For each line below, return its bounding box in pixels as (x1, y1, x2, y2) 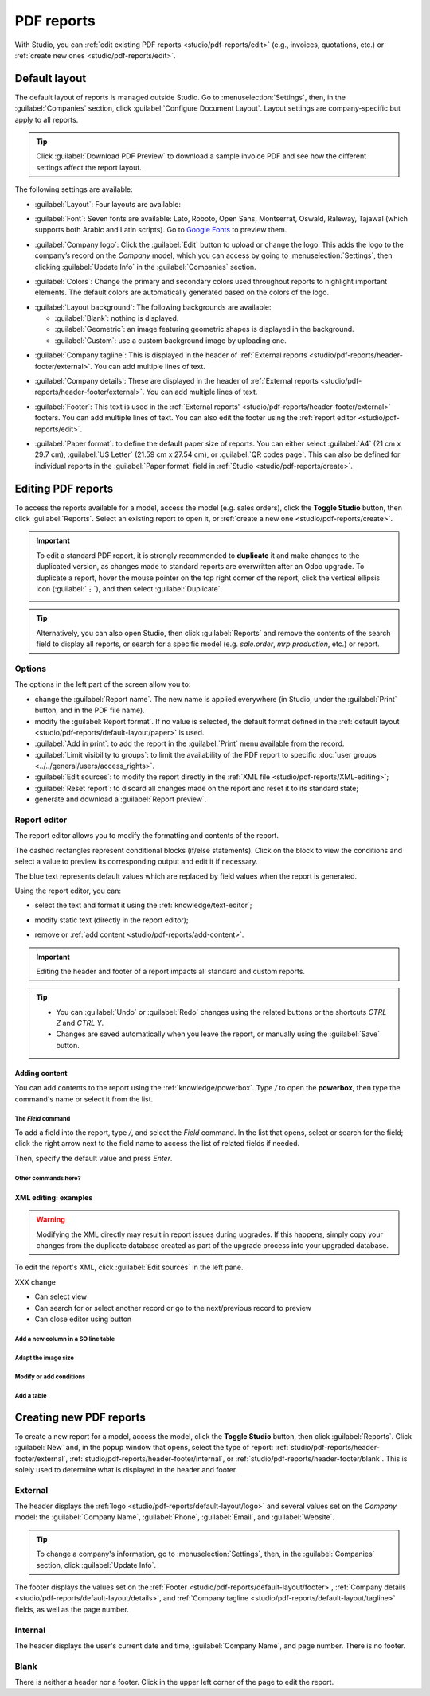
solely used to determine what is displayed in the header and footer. (14, 1464, 238, 1474)
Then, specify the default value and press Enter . (14, 1153, 173, 1163)
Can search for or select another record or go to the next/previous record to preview (34, 1303, 312, 1312)
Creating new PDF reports (14, 1410, 147, 1424)
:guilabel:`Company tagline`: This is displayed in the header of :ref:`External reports (34, 350, 308, 360)
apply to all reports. (14, 115, 79, 124)
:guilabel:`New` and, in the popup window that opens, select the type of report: (14, 1443, 274, 1452)
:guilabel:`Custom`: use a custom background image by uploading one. (54, 335, 287, 345)
